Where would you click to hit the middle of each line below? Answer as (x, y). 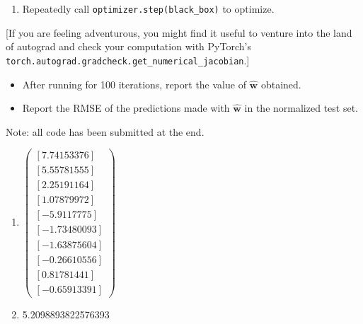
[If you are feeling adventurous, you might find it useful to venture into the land (179, 32)
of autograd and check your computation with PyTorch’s (128, 46)
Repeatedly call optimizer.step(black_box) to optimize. (148, 8)
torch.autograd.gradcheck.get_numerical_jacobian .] (128, 60)
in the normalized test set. (301, 108)
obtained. (281, 84)
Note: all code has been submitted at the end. (105, 131)
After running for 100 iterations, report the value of (134, 84)
